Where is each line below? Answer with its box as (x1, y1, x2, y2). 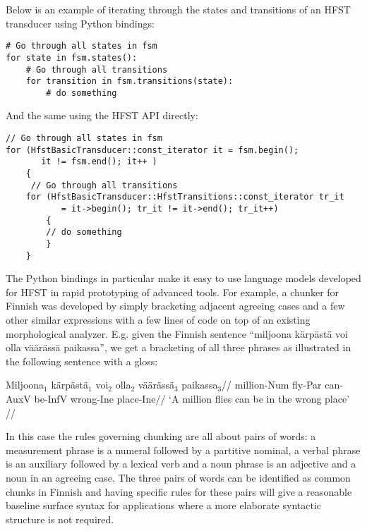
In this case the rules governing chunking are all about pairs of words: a (6, 429, 316, 444)
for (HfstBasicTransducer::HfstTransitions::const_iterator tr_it (25, 192, 344, 202)
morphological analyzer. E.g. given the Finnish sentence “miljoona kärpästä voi (6, 326, 348, 341)
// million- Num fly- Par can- (222, 377, 343, 392)
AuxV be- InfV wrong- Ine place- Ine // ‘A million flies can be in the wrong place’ (6, 391, 350, 406)
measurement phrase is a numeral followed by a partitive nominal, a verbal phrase (6, 442, 361, 457)
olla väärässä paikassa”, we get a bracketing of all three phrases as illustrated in (6, 340, 351, 355)
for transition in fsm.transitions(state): (25, 76, 234, 87)
